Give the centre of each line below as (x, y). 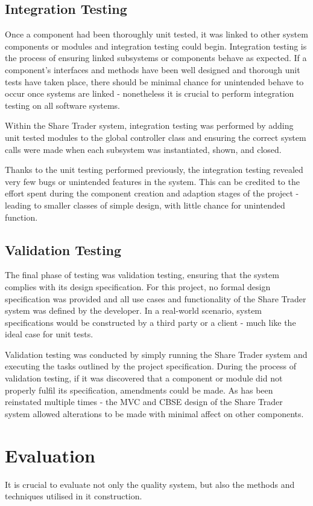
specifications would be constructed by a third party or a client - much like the (150, 322)
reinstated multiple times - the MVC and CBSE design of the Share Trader (144, 402)
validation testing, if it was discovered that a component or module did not (144, 378)
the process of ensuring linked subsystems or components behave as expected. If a (156, 58)
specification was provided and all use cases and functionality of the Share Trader (156, 298)
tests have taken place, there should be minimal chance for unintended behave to (154, 81)
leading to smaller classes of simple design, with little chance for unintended (145, 205)
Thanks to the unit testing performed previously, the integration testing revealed (154, 170)
